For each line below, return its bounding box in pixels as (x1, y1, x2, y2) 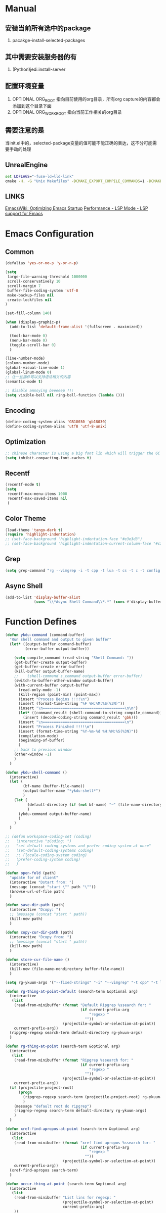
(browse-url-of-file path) (9, 889, 65, 894)
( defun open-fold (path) (5, 871, 56, 876)
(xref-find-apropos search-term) (9, 1167, 79, 1173)
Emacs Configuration (5, 228, 94, 239)
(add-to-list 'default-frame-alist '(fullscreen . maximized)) (9, 325, 142, 330)
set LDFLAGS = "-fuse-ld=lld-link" (5, 174, 74, 179)
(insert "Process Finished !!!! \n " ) (18, 724, 94, 729)
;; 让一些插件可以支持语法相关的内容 (5, 374, 71, 379)
